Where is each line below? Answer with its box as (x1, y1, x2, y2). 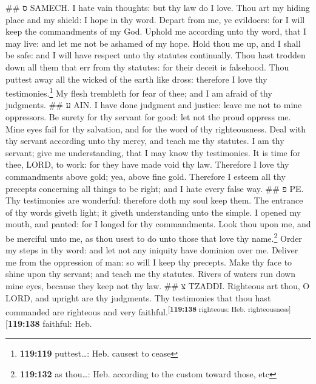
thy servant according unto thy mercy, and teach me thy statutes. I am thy (5, 134, 284, 147)
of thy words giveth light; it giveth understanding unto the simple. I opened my (5, 205, 301, 218)
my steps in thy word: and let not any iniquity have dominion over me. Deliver (5, 244, 298, 256)
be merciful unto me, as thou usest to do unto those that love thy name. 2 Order (5, 230, 302, 244)
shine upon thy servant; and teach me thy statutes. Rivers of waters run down (5, 267, 295, 280)
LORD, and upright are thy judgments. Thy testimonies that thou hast (5, 291, 271, 304)
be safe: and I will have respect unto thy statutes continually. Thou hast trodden (5, 49, 306, 61)
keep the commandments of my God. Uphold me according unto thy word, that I (5, 25, 307, 38)
